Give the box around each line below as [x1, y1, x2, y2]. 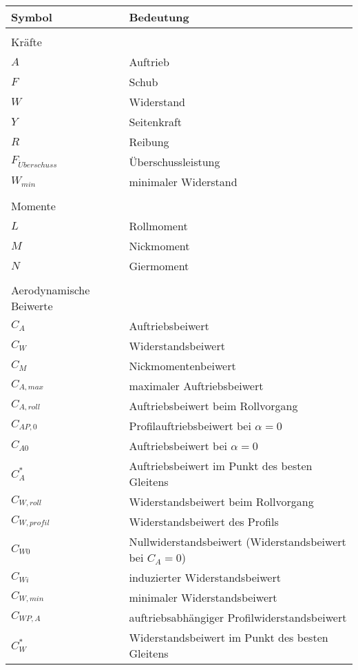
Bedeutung [129, 9, 189, 25]
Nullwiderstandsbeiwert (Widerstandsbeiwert [129, 534, 346, 549]
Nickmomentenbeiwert [129, 358, 236, 374]
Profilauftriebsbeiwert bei [129, 418, 251, 434]
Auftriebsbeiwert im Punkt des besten [129, 458, 313, 474]
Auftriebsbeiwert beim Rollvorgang [129, 398, 298, 414]
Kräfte [11, 34, 42, 50]
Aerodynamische [11, 282, 90, 298]
